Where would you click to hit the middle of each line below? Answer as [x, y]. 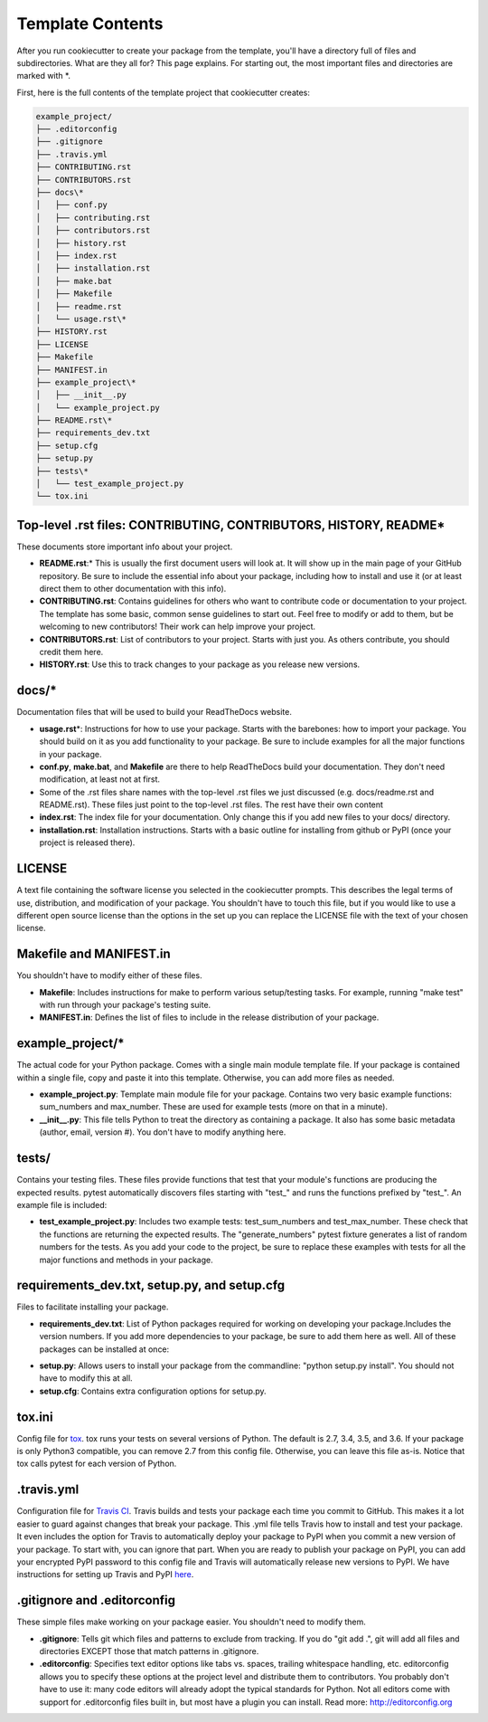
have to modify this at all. [86, 1378]
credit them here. [71, 652]
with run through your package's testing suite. [125, 1005]
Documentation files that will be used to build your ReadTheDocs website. [155, 712]
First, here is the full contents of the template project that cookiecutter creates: [164, 92]
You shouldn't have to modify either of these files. [109, 975]
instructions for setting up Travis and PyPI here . [105, 1575]
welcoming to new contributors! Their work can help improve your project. [178, 627]
